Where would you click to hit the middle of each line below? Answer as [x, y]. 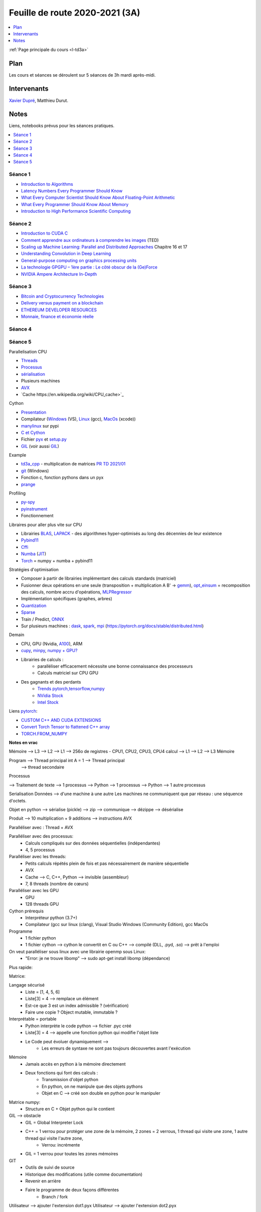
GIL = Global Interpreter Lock [54, 1122]
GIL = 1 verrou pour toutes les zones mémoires [72, 1154]
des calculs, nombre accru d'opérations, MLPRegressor [76, 592]
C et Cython [33, 432]
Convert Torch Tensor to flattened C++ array [65, 727]
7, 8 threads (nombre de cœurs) [57, 884]
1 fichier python [41, 938]
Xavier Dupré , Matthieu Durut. [39, 100]
